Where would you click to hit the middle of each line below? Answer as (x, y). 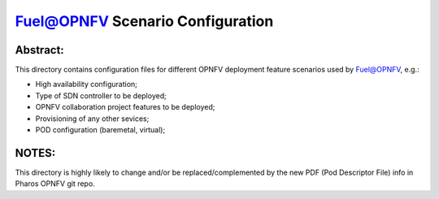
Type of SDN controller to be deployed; (101, 95)
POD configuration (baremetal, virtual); (100, 130)
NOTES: (35, 153)
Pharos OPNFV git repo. (55, 184)
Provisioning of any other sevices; (92, 119)
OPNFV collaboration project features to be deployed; (125, 107)
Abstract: (39, 50)
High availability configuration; (87, 84)
